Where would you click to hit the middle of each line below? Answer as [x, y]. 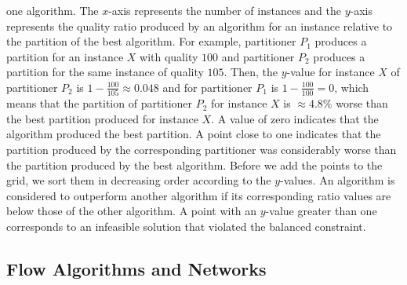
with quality [169, 56]
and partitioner [258, 56]
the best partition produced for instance [102, 118]
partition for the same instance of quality [105, 72]
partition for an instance [65, 56]
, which [352, 87]
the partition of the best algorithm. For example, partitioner [151, 41]
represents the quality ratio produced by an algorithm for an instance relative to [200, 26]
